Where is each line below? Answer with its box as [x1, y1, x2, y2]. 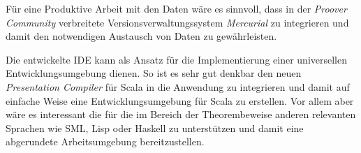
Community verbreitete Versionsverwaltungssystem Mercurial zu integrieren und [6, 15, 349, 29]
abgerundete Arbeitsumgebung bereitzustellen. [6, 134, 205, 149]
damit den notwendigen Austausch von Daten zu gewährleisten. [6, 29, 277, 43]
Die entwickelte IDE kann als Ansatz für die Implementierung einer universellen [6, 52, 348, 66]
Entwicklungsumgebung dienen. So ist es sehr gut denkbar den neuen [6, 66, 302, 80]
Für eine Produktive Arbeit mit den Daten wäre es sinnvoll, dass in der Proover [6, 1, 347, 15]
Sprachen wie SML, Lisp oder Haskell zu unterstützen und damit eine [6, 120, 304, 135]
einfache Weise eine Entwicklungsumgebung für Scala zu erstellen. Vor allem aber [6, 93, 354, 108]
